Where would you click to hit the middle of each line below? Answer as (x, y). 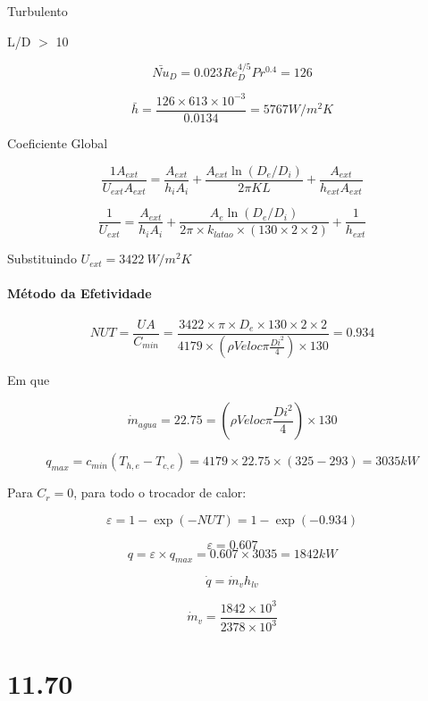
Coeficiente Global (58, 142)
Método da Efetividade (80, 293)
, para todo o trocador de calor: (160, 492)
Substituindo (42, 259)
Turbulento (38, 11)
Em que (29, 380)
